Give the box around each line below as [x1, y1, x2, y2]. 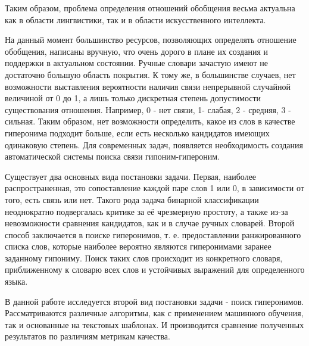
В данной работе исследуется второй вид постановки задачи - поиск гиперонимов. [5, 295, 304, 307]
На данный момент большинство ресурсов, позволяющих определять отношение [5, 33, 296, 46]
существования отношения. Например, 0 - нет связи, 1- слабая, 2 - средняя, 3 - [5, 103, 291, 116]
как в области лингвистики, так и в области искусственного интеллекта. [5, 13, 266, 26]
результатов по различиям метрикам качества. [5, 330, 170, 342]
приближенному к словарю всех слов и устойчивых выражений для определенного [5, 263, 305, 276]
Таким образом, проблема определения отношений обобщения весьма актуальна [5, 2, 295, 14]
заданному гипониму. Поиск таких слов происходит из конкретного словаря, [5, 251, 283, 264]
